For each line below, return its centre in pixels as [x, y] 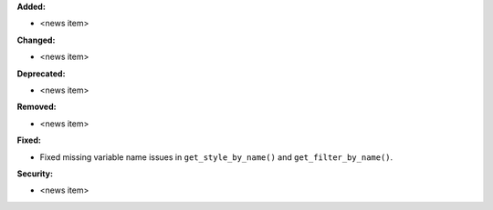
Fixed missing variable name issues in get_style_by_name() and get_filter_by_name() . [216, 157]
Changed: [36, 40]
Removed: [37, 107]
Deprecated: [41, 74]
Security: [35, 174]
